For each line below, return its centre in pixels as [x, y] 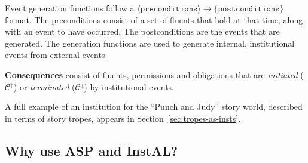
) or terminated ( [44, 86]
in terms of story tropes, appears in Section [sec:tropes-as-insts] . [123, 118]
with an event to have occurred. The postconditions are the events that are [142, 31]
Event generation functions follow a [70, 8]
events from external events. [56, 55]
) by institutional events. [129, 86]
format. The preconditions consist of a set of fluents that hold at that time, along [154, 19]
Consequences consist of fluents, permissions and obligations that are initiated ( [154, 74]
